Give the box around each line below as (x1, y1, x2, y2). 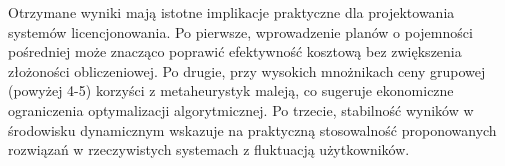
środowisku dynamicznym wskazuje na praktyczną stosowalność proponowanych (8, 119, 497, 140)
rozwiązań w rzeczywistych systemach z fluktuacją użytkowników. (8, 139, 410, 160)
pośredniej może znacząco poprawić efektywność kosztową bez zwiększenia (8, 41, 462, 62)
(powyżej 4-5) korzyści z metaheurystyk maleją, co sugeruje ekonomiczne (8, 80, 454, 101)
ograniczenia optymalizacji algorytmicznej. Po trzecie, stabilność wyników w (8, 99, 474, 120)
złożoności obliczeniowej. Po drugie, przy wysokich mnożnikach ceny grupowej (8, 60, 486, 81)
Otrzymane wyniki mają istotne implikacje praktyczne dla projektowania (8, 2, 455, 22)
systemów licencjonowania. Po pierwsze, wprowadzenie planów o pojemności (8, 21, 473, 42)
